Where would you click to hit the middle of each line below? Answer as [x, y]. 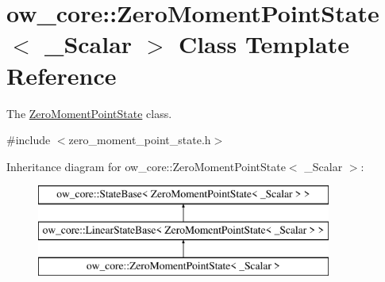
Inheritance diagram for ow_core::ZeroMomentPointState [146, 166]
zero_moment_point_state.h [140, 140]
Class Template [264, 44]
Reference [62, 75]
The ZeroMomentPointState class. [89, 113]
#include [29, 140]
